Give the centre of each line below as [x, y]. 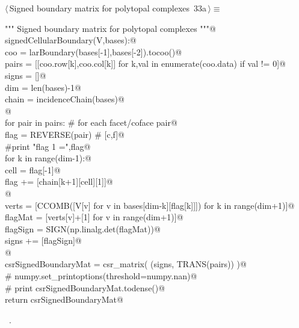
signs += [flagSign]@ [43, 240]
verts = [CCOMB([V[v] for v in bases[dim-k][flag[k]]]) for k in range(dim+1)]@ [150, 205]
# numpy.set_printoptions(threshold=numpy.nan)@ [101, 276]
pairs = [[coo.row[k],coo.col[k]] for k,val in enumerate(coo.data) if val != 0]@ [145, 63]
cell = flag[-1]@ [33, 169]
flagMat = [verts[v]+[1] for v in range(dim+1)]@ [94, 217]
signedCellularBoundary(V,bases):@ [71, 40]
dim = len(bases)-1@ [43, 87]
